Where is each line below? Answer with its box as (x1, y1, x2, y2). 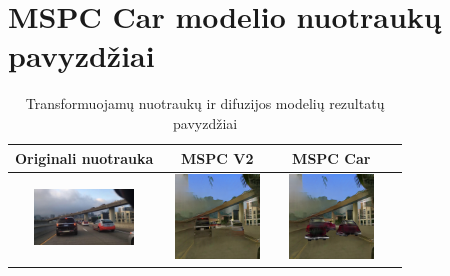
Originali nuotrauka (15, 147, 154, 168)
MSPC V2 (181, 147, 254, 168)
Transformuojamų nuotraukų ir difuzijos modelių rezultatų (25, 93, 385, 114)
